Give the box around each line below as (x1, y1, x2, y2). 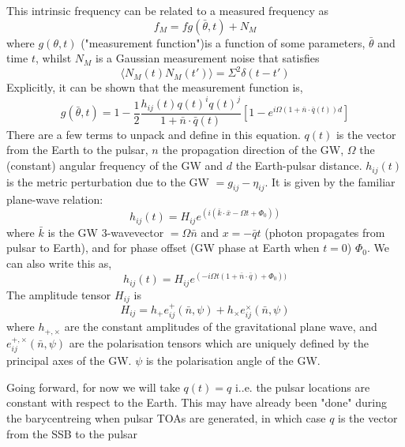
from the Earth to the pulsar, (6, 141, 148, 158)
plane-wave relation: (6, 191, 103, 208)
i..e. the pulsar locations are (234, 378, 370, 395)
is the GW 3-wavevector (47, 223, 164, 240)
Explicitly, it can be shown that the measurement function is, (6, 79, 303, 96)
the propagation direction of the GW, (162, 141, 344, 158)
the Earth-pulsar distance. (235, 157, 362, 174)
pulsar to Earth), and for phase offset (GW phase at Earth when (6, 239, 320, 256)
